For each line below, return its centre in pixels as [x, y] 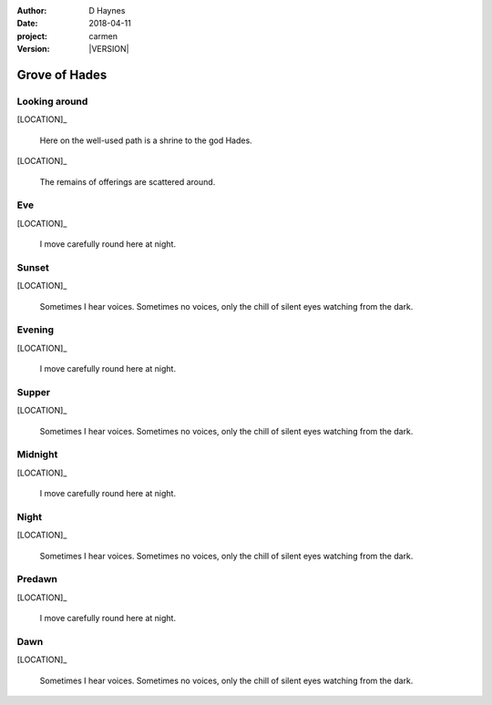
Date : [27, 24]
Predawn [37, 579]
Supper [33, 392]
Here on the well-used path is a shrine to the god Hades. [146, 140]
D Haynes [107, 10]
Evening [36, 330]
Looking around [52, 101]
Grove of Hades [62, 74]
